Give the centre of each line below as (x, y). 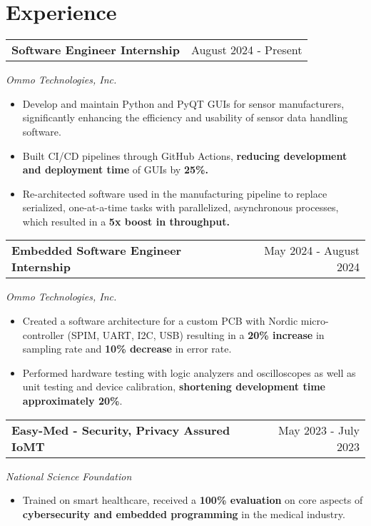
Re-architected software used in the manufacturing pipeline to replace (175, 193)
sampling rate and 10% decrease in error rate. (127, 349)
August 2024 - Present (247, 50)
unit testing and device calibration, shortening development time (174, 386)
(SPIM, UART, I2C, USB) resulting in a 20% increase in (196, 334)
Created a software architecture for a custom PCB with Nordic (160, 321)
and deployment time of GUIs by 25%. (115, 170)
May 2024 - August (312, 251)
